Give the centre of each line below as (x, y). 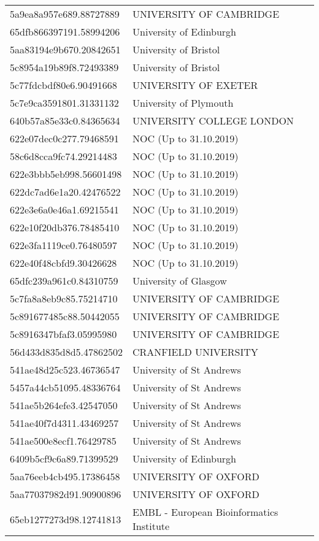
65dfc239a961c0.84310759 (64, 281)
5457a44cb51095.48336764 (65, 387)
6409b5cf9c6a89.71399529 (64, 459)
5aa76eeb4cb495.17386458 (65, 476)
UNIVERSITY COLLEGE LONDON (213, 121)
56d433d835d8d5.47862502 (67, 352)
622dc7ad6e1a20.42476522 (65, 192)
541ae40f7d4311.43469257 (64, 423)
